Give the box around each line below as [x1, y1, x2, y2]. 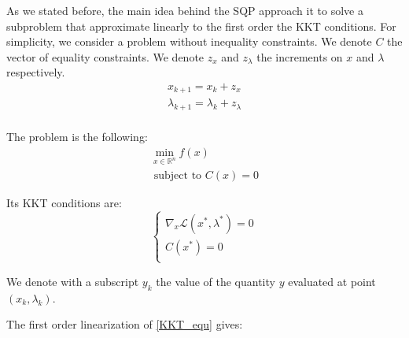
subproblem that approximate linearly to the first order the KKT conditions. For [6, 17, 396, 34]
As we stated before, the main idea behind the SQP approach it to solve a [6, 2, 363, 18]
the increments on [256, 48, 343, 65]
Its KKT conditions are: [6, 194, 122, 210]
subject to [153, 169, 202, 181]
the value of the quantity [156, 273, 275, 289]
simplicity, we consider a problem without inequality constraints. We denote [6, 33, 372, 50]
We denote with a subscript [6, 273, 139, 289]
